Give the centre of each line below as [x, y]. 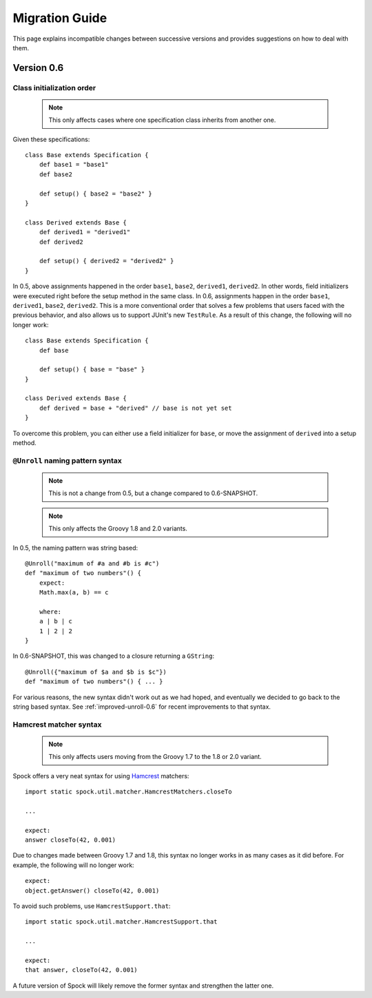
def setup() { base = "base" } [92, 370]
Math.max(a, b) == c [74, 593]
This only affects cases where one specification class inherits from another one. [162, 120]
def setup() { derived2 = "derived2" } [106, 261]
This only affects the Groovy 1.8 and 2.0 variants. [118, 529]
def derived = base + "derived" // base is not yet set [135, 408]
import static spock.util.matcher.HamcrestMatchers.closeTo [128, 792]
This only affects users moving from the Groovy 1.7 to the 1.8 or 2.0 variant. [155, 757]
